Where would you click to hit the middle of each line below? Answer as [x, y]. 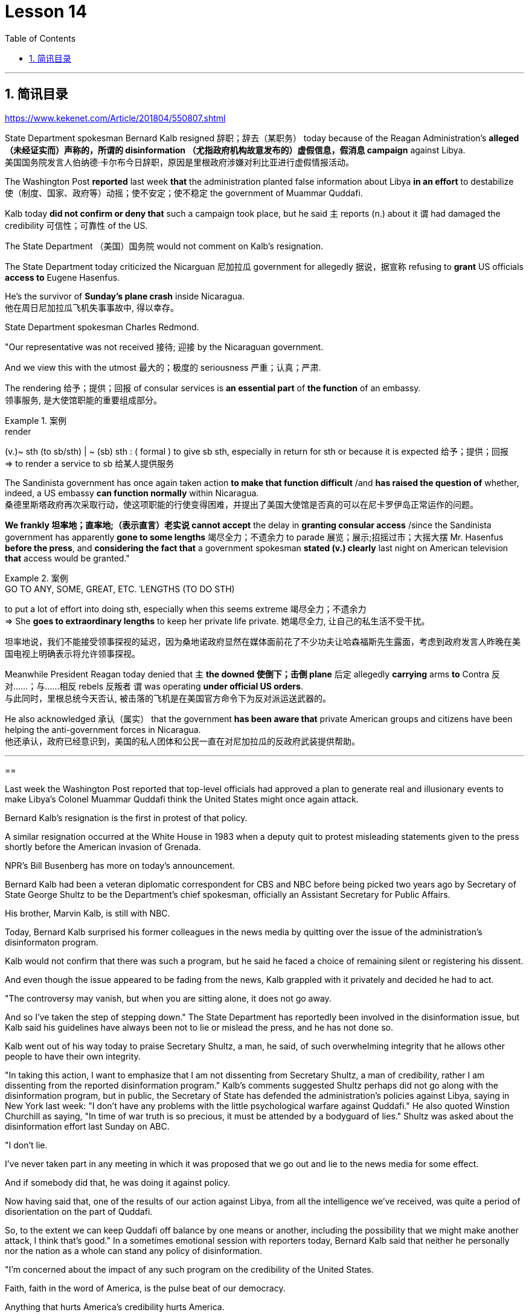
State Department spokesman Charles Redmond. [102, 327]
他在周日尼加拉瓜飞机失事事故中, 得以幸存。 [92, 307]
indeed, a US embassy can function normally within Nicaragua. [132, 493]
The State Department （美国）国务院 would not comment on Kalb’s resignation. [164, 246]
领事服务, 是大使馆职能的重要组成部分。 [83, 400]
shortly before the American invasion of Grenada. [103, 846]
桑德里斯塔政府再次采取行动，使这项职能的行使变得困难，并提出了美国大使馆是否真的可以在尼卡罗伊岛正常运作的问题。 [242, 504]
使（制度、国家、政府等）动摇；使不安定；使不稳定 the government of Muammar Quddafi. [184, 193]
